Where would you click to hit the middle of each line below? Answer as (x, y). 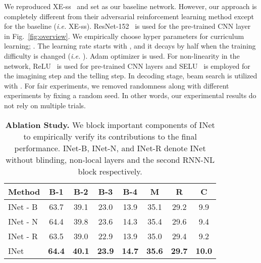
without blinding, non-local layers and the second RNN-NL (110, 159)
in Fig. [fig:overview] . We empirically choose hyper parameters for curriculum (124, 36)
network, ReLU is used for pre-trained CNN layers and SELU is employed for (127, 65)
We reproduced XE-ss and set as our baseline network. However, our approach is (130, 6)
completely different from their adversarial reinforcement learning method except (129, 16)
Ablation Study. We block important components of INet (110, 124)
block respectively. (110, 171)
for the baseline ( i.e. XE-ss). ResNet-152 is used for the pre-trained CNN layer (127, 26)
